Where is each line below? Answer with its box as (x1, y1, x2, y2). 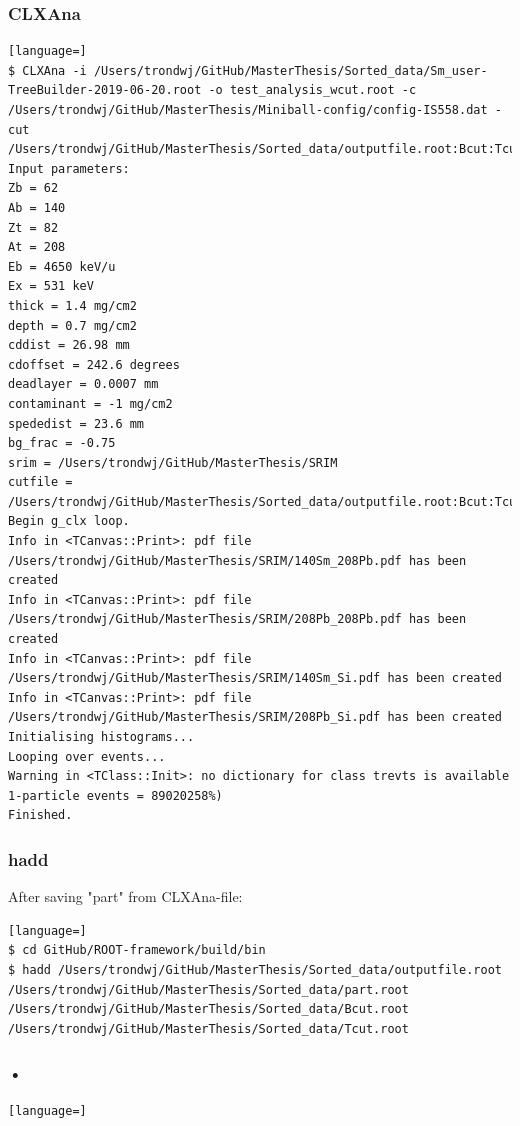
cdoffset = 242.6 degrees (8, 357, 180, 372)
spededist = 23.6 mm (8, 416, 145, 431)
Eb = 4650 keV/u (8, 259, 116, 274)
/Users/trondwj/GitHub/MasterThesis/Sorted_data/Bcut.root (8, 1002, 409, 1017)
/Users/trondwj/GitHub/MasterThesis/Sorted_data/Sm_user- (93, 63, 488, 78)
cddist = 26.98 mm (8, 338, 130, 353)
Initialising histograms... (8, 730, 195, 744)
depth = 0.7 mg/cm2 (8, 318, 137, 333)
